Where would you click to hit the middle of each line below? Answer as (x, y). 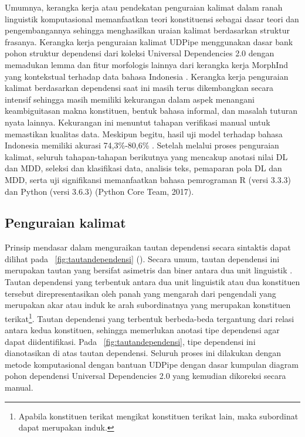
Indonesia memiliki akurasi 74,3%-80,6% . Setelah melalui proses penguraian (142, 145)
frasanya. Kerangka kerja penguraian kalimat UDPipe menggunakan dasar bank (149, 41)
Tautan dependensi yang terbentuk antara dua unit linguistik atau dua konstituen (152, 282)
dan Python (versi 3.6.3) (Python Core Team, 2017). (99, 191)
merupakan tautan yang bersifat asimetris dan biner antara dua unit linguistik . (149, 270)
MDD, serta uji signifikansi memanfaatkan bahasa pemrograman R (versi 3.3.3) (148, 179)
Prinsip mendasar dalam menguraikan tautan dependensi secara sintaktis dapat (148, 247)
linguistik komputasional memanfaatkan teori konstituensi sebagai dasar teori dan (152, 18)
